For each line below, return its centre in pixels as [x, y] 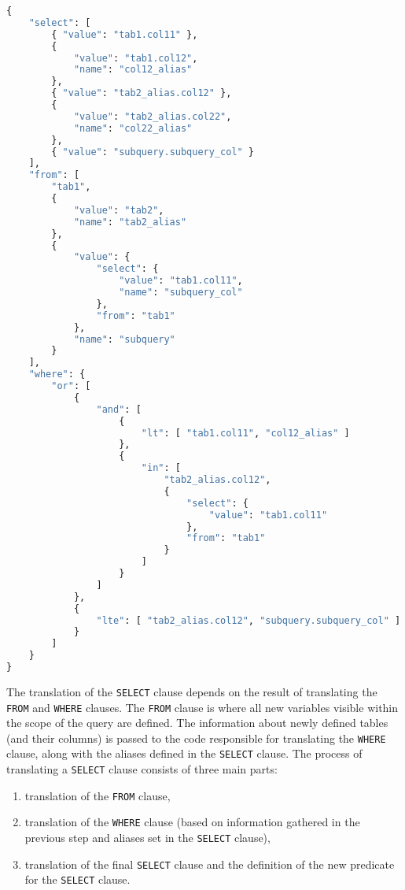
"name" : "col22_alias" [133, 128]
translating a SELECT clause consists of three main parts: [142, 769]
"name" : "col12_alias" [133, 70]
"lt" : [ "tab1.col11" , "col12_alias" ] [245, 433]
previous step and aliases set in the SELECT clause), [147, 838]
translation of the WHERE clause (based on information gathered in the [192, 822]
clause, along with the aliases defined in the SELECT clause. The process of [184, 753]
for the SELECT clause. [77, 879]
